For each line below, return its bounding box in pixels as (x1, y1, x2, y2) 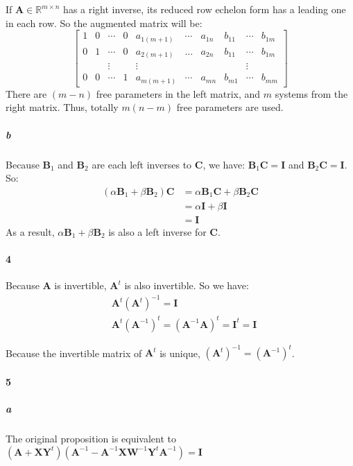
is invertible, (54, 278, 107, 293)
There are (6, 86, 47, 101)
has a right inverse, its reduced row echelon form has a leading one (63, 2, 346, 16)
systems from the (275, 86, 348, 101)
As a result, (6, 224, 55, 239)
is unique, (160, 345, 200, 360)
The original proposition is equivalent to (6, 431, 177, 446)
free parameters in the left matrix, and (96, 86, 261, 101)
